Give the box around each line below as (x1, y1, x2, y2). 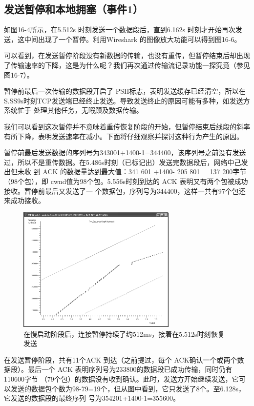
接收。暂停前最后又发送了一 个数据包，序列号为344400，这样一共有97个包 (4, 185, 239, 196)
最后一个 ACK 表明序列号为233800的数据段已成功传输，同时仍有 (27, 364, 233, 374)
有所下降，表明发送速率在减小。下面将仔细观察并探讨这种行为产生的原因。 (4, 131, 243, 141)
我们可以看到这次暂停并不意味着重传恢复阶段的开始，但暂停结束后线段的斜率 (4, 121, 250, 131)
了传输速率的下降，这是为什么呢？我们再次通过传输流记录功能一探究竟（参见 (4, 60, 250, 70)
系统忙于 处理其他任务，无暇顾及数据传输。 (4, 105, 143, 115)
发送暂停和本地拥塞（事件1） (4, 1, 144, 17)
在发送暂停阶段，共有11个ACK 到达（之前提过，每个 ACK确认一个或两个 (4, 354, 237, 365)
